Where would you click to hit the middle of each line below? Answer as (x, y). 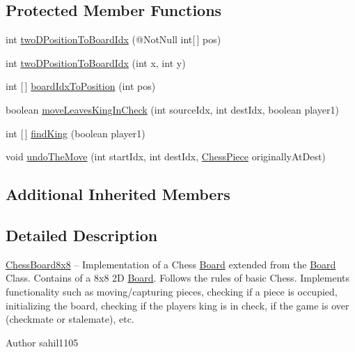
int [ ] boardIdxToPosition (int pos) (81, 86)
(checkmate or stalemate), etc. (70, 319)
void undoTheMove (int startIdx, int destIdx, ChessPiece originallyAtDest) (166, 156)
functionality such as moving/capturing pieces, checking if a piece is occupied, (172, 291)
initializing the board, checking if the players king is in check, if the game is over (177, 305)
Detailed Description (82, 235)
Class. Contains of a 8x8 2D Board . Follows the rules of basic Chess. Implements (178, 278)
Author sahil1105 (42, 342)
